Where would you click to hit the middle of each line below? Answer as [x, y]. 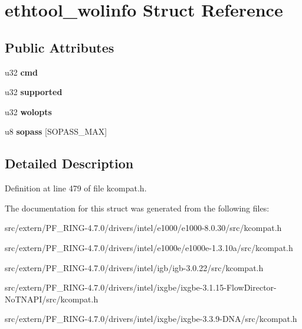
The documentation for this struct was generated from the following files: [137, 208]
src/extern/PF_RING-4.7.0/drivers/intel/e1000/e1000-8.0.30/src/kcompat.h [143, 228]
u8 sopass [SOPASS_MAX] [56, 131]
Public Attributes [60, 47]
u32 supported [34, 92]
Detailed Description [69, 163]
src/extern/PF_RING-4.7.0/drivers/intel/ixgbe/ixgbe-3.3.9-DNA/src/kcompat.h [151, 319]
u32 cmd [21, 72]
